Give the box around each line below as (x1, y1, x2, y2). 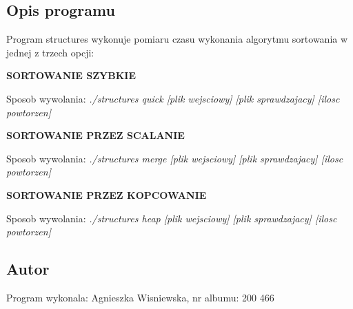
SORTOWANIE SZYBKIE (6, 68, 137, 83)
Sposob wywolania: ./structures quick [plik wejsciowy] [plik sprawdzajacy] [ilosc (6, 91, 340, 105)
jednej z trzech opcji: (6, 45, 94, 59)
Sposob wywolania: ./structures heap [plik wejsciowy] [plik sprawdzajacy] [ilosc (6, 211, 337, 225)
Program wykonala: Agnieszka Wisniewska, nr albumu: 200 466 (6, 290, 274, 304)
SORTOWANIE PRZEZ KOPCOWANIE (6, 187, 207, 202)
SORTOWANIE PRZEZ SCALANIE (6, 128, 185, 142)
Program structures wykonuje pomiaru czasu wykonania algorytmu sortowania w (6, 32, 348, 46)
